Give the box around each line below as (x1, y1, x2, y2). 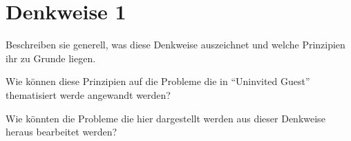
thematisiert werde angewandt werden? (6, 87, 171, 102)
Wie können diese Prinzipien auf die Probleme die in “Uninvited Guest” (6, 74, 310, 88)
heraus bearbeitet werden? (6, 124, 117, 139)
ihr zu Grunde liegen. (6, 50, 96, 65)
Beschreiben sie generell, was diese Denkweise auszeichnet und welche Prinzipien (6, 37, 345, 52)
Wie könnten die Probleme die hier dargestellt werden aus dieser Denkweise (6, 111, 325, 125)
